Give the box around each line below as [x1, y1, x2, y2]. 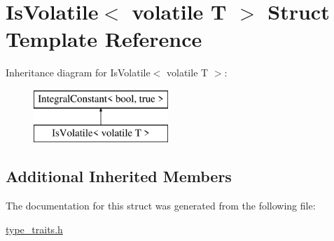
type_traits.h [6, 221, 63, 236]
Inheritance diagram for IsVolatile [6, 65, 151, 80]
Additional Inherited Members [6, 165, 232, 187]
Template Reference [6, 25, 202, 53]
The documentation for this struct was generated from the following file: [6, 198, 316, 213]
